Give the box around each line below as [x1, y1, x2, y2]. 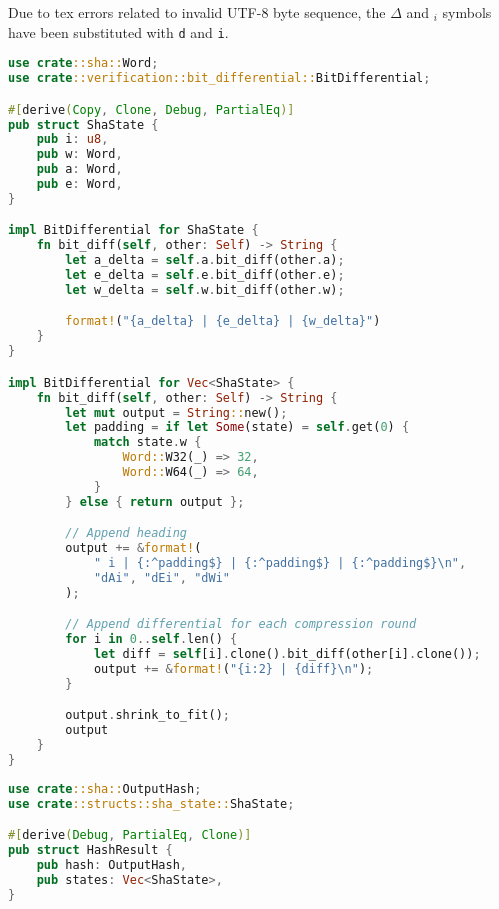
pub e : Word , [36, 177, 123, 192]
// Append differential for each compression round [65, 617, 417, 632]
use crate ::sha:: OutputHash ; [8, 781, 202, 796]
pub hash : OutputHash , [36, 858, 188, 872]
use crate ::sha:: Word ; [8, 56, 159, 71]
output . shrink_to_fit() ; [65, 708, 230, 723]
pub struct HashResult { [8, 843, 173, 858]
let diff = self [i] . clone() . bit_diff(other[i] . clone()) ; [93, 647, 481, 662]
